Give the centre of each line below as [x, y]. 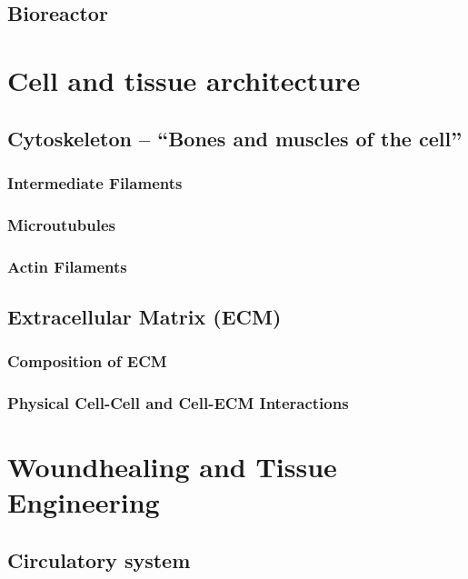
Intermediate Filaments [95, 182]
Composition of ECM [87, 361]
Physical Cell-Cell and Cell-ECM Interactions [178, 403]
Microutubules [61, 224]
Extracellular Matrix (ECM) [144, 316]
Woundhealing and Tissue [172, 467]
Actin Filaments [67, 266]
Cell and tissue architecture [184, 80]
